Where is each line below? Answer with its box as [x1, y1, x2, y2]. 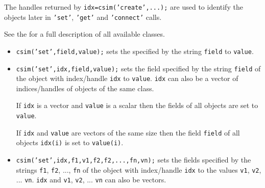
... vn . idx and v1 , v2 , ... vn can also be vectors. [16, 174, 166, 185]
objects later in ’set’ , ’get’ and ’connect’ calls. [4, 11, 162, 22]
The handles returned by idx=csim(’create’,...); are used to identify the [4, 2, 243, 12]
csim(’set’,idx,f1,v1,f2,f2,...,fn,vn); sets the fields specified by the [16, 154, 251, 165]
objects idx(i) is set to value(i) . [16, 137, 124, 148]
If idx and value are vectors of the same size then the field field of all [16, 127, 240, 138]
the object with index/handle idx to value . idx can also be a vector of [16, 73, 238, 84]
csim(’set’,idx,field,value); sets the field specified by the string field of [16, 63, 261, 73]
